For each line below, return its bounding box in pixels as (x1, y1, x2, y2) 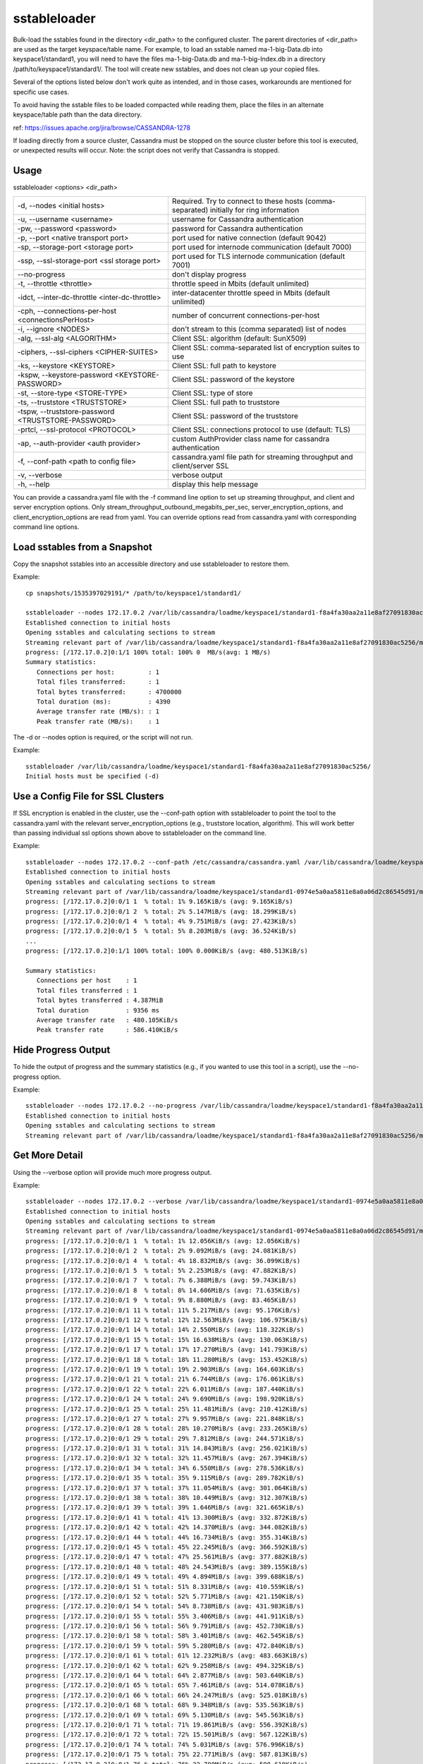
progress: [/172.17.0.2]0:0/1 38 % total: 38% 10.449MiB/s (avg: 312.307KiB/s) (25, 1494, 308, 1502)
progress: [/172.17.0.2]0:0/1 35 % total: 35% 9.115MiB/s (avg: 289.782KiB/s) (25, 1474, 305, 1482)
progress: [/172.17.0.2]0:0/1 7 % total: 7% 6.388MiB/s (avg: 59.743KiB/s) (25, 1276, 298, 1284)
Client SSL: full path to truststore (171, 397, 280, 407)
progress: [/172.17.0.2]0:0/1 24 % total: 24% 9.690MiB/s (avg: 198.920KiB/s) (25, 1395, 305, 1403)
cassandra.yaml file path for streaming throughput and (171, 452, 353, 461)
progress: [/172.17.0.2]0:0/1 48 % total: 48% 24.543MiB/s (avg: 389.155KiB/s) (25, 1563, 308, 1571)
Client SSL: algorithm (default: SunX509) (171, 333, 307, 343)
